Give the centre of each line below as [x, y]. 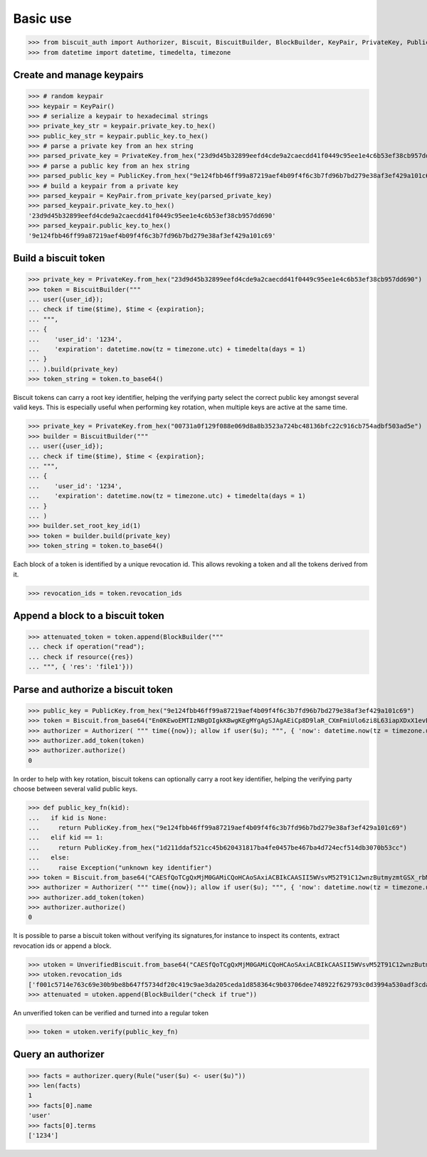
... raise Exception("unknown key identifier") [120, 867]
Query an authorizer [59, 1054]
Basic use [42, 19]
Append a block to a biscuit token [89, 616]
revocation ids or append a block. [62, 946]
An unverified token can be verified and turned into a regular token [111, 1013]
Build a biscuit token [59, 258]
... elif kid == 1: [66, 838]
